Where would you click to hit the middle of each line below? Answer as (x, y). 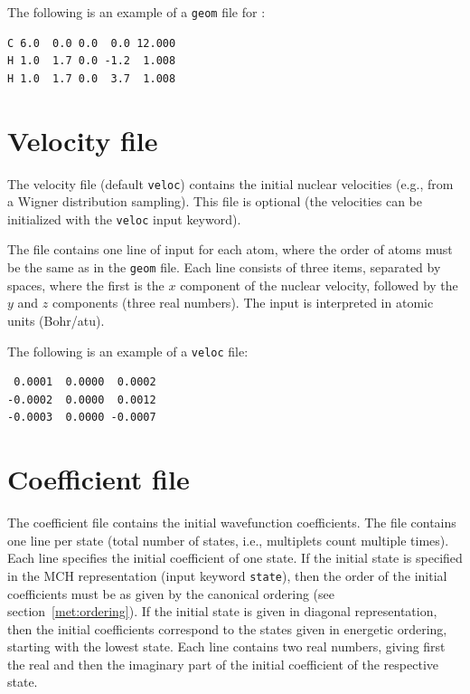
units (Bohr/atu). (56, 320)
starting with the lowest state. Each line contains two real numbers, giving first (226, 646)
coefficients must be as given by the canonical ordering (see (171, 593)
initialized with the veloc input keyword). (124, 219)
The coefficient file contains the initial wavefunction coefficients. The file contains (232, 523)
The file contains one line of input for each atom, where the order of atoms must (230, 249)
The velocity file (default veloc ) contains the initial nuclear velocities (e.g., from (230, 183)
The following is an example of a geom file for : (136, 12)
